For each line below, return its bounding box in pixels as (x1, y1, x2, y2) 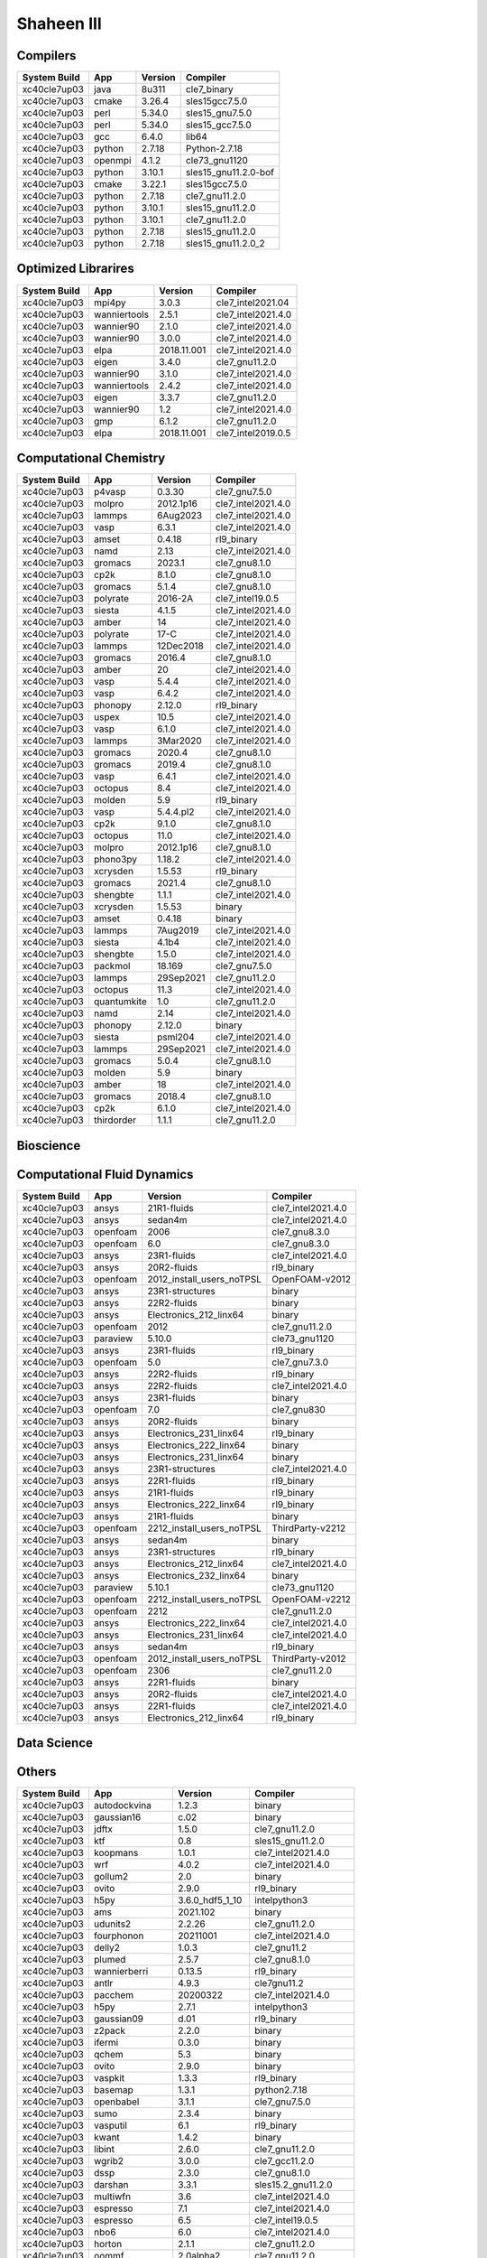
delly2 (93, 1942, 121, 1955)
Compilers (16, 48, 77, 63)
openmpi (93, 154, 132, 167)
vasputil (93, 2119, 128, 2132)
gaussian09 (93, 2012, 144, 2025)
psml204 (156, 1031, 196, 1043)
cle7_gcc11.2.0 (253, 2155, 315, 2168)
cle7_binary (185, 83, 234, 96)
